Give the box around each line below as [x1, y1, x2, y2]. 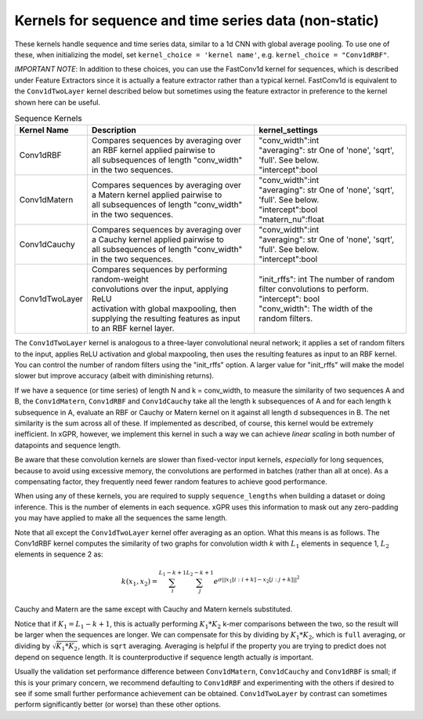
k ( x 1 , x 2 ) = [121, 577, 158, 588]
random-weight [91, 274, 149, 285]
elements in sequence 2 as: [14, 549, 103, 559]
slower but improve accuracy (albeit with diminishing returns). [14, 371, 215, 381]
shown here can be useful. [14, 97, 101, 107]
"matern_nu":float [258, 214, 324, 225]
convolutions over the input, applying [91, 283, 229, 294]
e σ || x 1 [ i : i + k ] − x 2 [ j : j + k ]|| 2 [213, 575, 300, 586]
